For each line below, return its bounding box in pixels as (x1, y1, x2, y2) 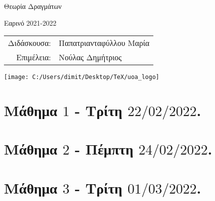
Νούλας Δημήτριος (59, 51, 122, 63)
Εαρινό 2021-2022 (4, 17, 57, 28)
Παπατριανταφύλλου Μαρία (59, 37, 149, 49)
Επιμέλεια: (16, 51, 51, 63)
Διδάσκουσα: (8, 37, 51, 49)
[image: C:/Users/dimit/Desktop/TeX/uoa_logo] (4, 74, 159, 81)
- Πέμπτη (74, 139, 134, 159)
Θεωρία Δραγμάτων (4, 1, 62, 11)
